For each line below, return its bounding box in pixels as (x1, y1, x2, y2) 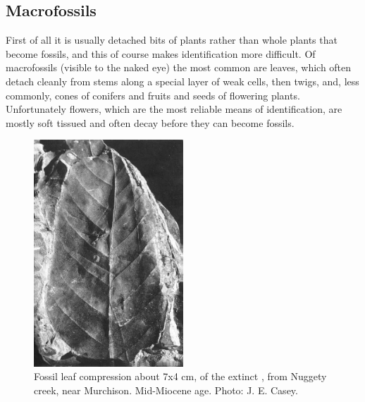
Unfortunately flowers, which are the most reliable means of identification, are (6, 102, 342, 116)
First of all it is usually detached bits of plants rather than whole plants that (6, 32, 338, 47)
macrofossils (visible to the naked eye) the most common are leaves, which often (6, 60, 352, 75)
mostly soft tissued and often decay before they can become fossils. (6, 115, 295, 130)
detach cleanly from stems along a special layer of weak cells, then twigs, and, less (6, 73, 359, 88)
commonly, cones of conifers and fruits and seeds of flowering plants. (6, 87, 300, 102)
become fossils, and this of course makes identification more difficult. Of (6, 46, 316, 61)
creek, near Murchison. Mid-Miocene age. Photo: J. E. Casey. (34, 382, 298, 397)
